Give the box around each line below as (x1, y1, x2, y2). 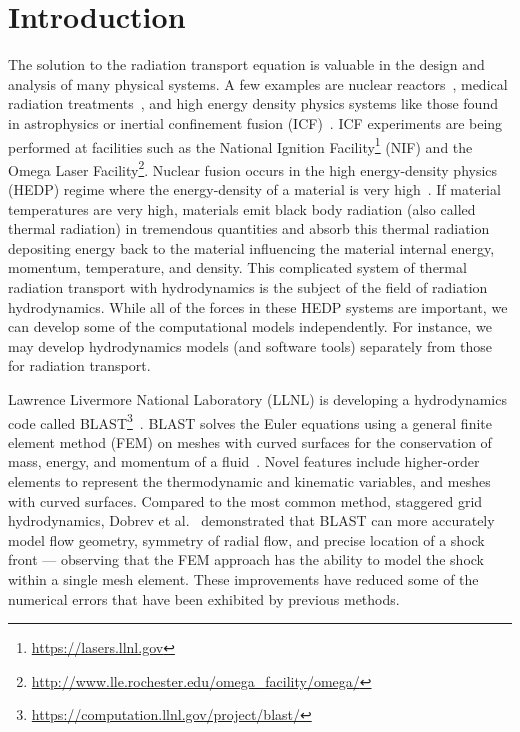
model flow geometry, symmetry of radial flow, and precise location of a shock (8, 529, 485, 550)
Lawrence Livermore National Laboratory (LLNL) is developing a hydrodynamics (8, 388, 507, 409)
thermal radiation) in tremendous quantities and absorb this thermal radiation (8, 218, 490, 239)
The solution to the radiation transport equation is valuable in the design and (8, 54, 485, 75)
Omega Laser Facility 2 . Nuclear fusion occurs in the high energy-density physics (8, 156, 498, 180)
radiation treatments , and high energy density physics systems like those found (8, 93, 498, 114)
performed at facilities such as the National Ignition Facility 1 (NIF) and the (8, 133, 473, 157)
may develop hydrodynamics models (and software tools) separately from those (8, 335, 492, 356)
